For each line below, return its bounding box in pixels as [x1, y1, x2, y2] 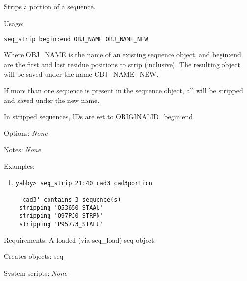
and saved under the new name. [4, 95, 99, 105]
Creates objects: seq [4, 251, 64, 261]
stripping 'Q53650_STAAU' [19, 204, 103, 211]
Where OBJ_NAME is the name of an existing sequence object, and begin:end [4, 50, 241, 60]
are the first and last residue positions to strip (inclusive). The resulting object [4, 59, 240, 69]
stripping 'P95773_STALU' [19, 220, 103, 228]
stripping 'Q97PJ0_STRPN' [19, 212, 103, 220]
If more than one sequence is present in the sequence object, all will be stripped [4, 85, 243, 96]
